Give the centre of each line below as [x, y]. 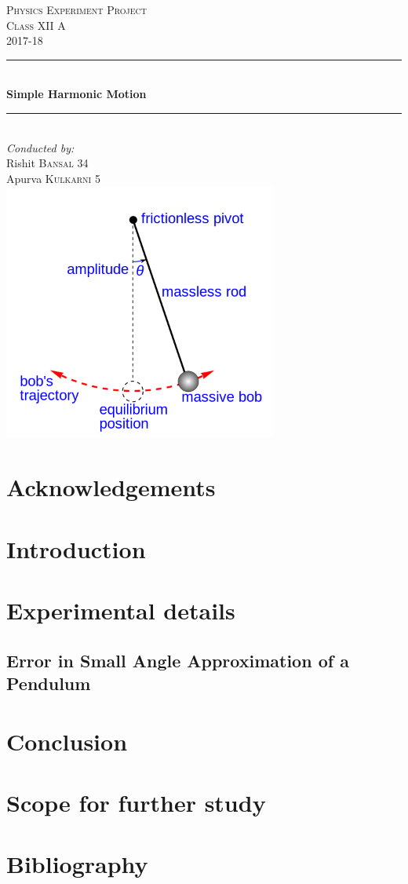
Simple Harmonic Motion [76, 94]
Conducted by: [40, 147]
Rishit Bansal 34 [47, 163]
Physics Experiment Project [76, 9]
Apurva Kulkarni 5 [53, 178]
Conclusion [67, 741]
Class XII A [36, 25]
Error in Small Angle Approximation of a [178, 660]
